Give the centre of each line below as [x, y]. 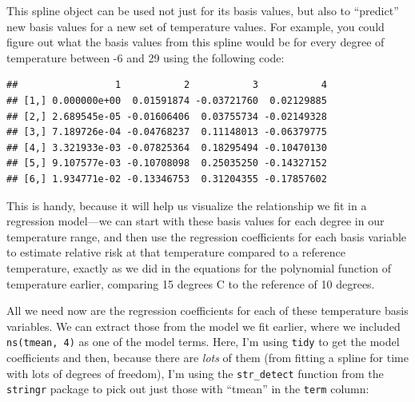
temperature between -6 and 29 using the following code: [146, 57]
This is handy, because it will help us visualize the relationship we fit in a [187, 205]
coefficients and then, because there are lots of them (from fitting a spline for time [207, 357]
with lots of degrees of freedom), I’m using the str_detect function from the [195, 373]
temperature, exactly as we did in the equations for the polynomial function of [199, 267]
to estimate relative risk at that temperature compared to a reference [176, 252]
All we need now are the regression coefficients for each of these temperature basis [207, 310]
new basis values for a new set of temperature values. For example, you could [196, 26]
